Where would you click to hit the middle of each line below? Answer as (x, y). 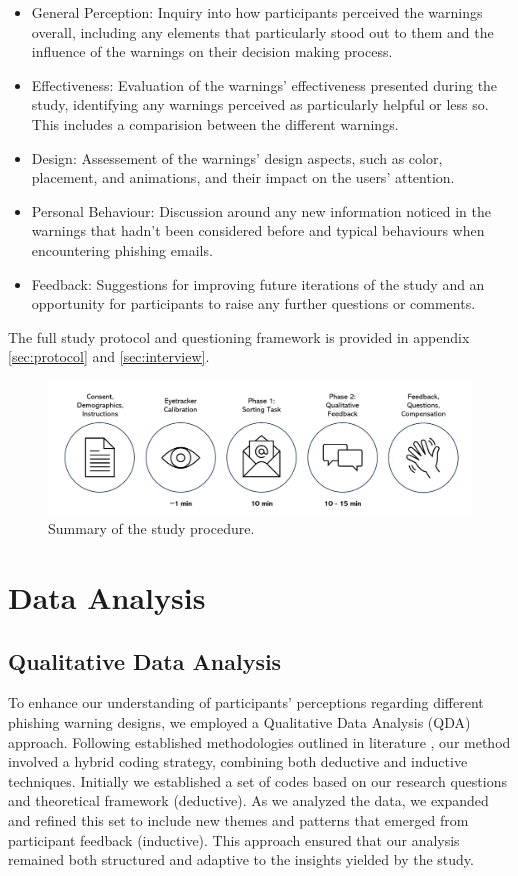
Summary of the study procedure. (151, 528)
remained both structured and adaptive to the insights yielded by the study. (241, 859)
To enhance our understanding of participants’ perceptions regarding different (246, 702)
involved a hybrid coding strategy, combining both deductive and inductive (238, 761)
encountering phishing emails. (122, 249)
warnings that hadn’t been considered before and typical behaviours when (258, 230)
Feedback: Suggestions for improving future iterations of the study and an (258, 283)
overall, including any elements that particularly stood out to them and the (262, 31)
